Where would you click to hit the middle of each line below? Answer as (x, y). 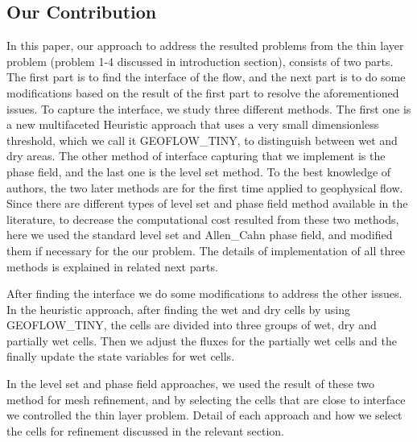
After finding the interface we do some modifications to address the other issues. (204, 293)
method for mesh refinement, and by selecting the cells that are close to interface (206, 399)
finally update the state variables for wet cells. (121, 356)
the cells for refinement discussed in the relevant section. (146, 430)
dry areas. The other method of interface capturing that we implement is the (196, 156)
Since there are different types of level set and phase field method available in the (207, 203)
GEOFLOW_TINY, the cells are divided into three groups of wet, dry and (192, 325)
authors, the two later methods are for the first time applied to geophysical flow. (205, 187)
